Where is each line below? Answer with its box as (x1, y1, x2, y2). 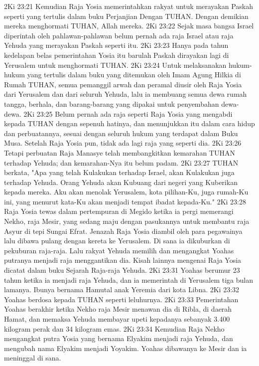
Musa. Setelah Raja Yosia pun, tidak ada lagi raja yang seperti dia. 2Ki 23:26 (4, 138, 242, 148)
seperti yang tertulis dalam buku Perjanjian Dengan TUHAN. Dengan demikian (4, 10, 249, 21)
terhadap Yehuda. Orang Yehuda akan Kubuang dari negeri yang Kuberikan (4, 177, 238, 187)
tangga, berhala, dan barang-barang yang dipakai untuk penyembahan (4, 98, 219, 109)
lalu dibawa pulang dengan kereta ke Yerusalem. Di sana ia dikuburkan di (4, 235, 230, 246)
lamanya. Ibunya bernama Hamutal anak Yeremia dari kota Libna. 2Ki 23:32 (4, 284, 240, 295)
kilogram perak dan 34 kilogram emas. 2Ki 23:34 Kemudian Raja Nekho (4, 323, 225, 334)
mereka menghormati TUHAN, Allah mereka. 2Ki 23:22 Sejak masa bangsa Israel (4, 20, 254, 31)
